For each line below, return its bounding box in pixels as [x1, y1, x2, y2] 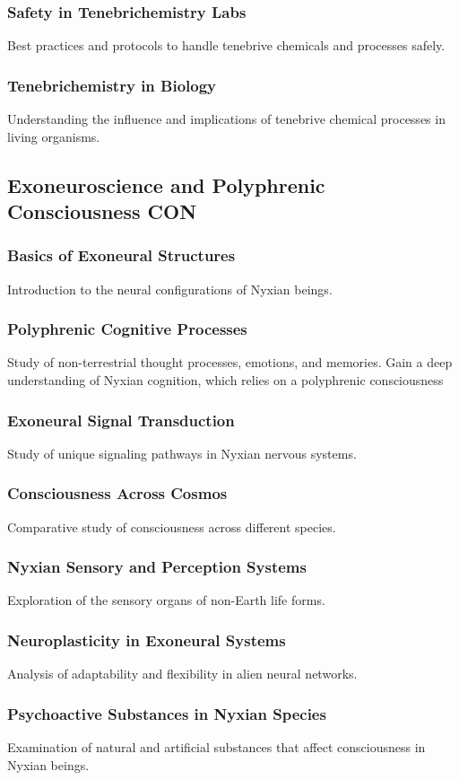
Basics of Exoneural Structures [7, 244, 236, 267]
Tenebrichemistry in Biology [7, 74, 217, 96]
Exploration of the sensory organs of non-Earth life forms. [7, 591, 325, 609]
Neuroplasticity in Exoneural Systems [7, 628, 286, 651]
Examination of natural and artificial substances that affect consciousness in [7, 738, 426, 757]
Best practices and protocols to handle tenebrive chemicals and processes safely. [7, 36, 446, 55]
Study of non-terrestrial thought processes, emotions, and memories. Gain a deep [7, 353, 453, 372]
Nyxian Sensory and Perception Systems [7, 556, 307, 578]
